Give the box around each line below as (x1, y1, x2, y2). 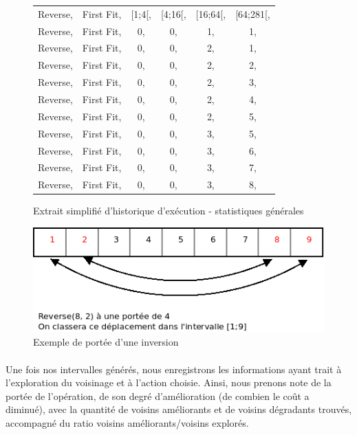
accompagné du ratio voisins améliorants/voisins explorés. (6, 415, 249, 430)
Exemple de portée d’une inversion (33, 335, 179, 349)
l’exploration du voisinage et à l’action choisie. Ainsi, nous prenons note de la (6, 375, 332, 390)
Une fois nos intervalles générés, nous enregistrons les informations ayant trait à (6, 361, 342, 376)
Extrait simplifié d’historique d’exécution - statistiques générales (33, 203, 304, 218)
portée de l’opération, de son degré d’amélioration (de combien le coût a (6, 388, 310, 403)
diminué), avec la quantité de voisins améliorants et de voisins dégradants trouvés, (6, 402, 352, 416)
